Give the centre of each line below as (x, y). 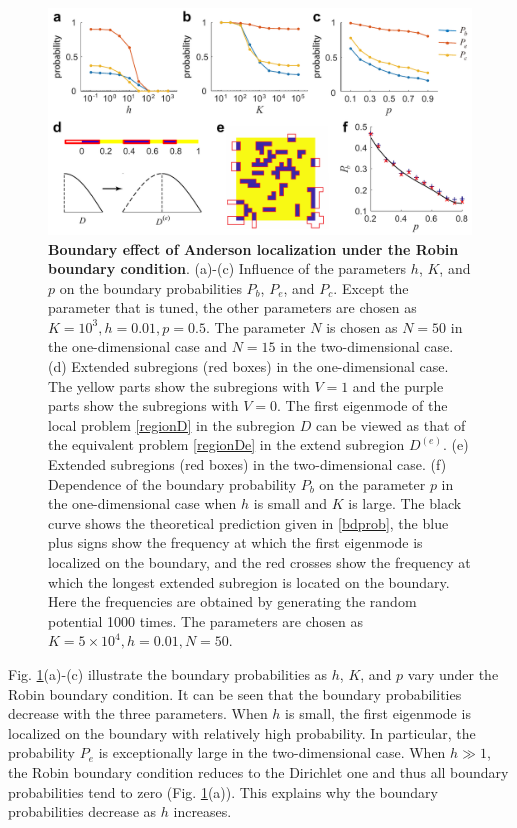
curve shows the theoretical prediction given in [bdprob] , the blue (248, 522)
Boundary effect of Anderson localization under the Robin (253, 248)
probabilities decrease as (82, 811)
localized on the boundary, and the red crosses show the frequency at (259, 562)
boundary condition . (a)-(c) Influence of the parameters (227, 268)
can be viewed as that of (390, 424)
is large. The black (405, 503)
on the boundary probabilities (150, 287)
